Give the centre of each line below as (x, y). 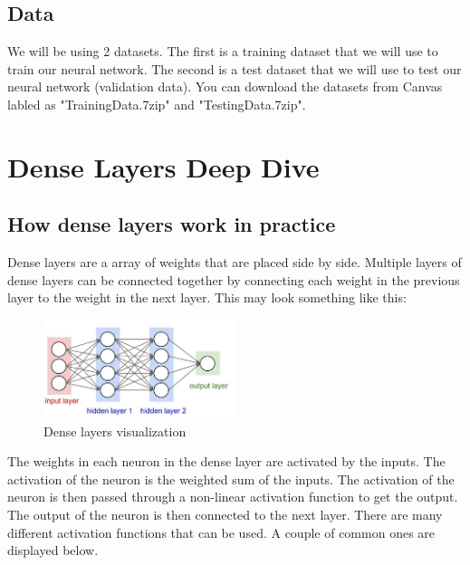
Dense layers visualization (115, 431)
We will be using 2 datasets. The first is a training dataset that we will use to (223, 51)
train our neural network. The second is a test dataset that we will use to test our (235, 68)
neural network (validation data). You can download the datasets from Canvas (225, 86)
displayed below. (53, 550)
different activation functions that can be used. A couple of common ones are (221, 532)
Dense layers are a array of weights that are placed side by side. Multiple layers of (235, 262)
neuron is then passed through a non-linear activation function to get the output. (233, 497)
